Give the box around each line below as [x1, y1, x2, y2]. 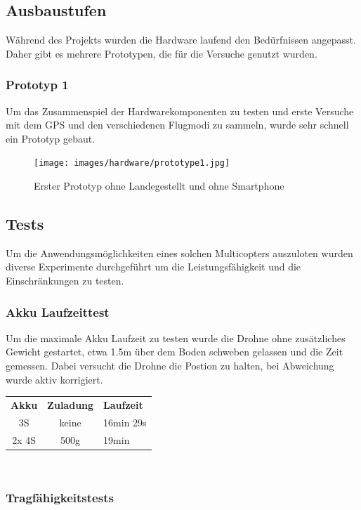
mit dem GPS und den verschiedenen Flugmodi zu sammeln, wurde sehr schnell [6, 117, 349, 132]
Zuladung [47, 397, 94, 412]
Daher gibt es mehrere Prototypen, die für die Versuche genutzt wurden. [6, 46, 317, 60]
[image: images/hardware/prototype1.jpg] [34, 158, 230, 169]
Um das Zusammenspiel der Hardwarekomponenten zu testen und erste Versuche [6, 103, 354, 118]
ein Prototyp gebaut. [6, 131, 96, 145]
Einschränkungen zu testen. [6, 273, 124, 288]
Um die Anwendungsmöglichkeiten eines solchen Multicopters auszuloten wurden [6, 245, 353, 260]
